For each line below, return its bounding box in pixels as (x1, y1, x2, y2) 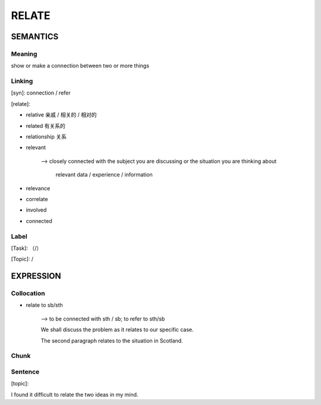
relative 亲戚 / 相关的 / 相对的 (26, 111, 97, 118)
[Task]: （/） (11, 244, 42, 252)
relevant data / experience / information (55, 171, 153, 178)
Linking (11, 77, 33, 86)
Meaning (11, 49, 37, 58)
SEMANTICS (11, 32, 59, 42)
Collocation (11, 289, 45, 297)
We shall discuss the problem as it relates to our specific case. (40, 326, 194, 333)
